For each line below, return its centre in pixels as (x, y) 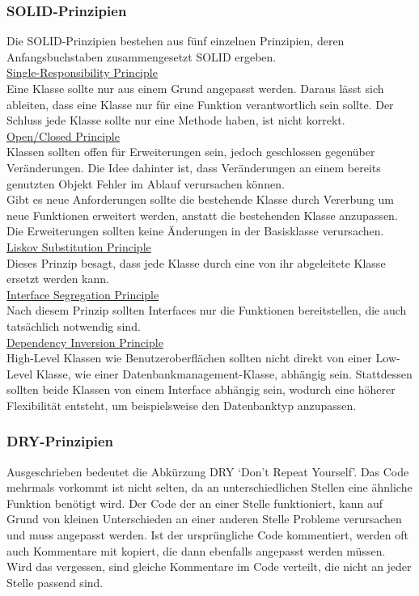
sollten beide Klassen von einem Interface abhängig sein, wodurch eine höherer (201, 389)
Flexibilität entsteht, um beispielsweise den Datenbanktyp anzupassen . (182, 405)
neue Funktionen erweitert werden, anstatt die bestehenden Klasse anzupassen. (202, 215)
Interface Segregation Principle (83, 294)
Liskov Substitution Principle (79, 246)
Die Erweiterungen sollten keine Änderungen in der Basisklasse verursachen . (195, 231)
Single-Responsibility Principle (82, 72)
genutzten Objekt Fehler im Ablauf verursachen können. (146, 183)
